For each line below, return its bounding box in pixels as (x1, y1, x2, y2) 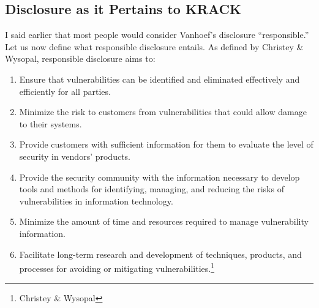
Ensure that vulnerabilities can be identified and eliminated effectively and (19, 72, 300, 85)
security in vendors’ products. (19, 149, 130, 162)
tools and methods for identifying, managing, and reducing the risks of (19, 182, 284, 195)
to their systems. (19, 117, 82, 130)
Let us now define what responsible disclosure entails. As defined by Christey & (5, 40, 304, 53)
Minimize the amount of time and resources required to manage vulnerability (19, 215, 309, 228)
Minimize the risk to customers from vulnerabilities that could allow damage (19, 105, 307, 118)
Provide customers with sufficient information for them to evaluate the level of (19, 138, 313, 151)
